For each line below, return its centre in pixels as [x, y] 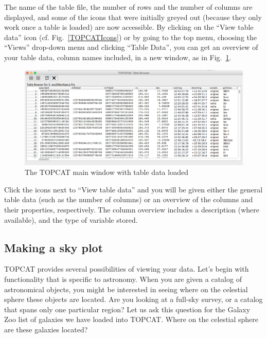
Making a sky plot [54, 247]
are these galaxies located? [46, 329]
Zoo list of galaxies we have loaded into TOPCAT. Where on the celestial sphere [131, 319]
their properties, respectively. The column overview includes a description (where [132, 210]
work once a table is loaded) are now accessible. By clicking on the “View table [129, 27]
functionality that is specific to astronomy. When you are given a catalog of [123, 279]
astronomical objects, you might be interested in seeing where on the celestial [126, 289]
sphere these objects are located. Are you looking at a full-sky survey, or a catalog [133, 299]
